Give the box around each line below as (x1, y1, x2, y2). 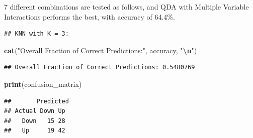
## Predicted (4, 97, 69, 105)
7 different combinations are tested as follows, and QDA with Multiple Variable (4, 2, 249, 12)
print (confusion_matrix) (4, 78, 82, 89)
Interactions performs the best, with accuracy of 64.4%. (4, 11, 175, 22)
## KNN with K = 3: (4, 30, 69, 38)
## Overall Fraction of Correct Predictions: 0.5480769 (4, 64, 195, 71)
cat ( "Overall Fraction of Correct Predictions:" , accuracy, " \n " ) (4, 45, 197, 55)
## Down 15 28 (4, 117, 65, 124)
